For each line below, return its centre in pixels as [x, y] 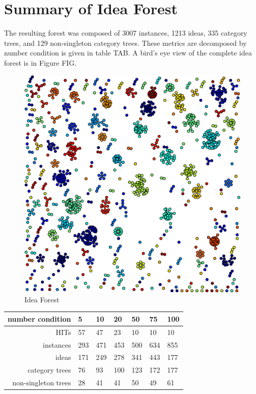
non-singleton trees [42, 383]
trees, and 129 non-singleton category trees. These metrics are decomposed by [125, 43]
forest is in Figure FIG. [40, 62]
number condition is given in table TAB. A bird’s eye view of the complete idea [128, 53]
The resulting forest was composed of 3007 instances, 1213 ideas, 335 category [126, 33]
